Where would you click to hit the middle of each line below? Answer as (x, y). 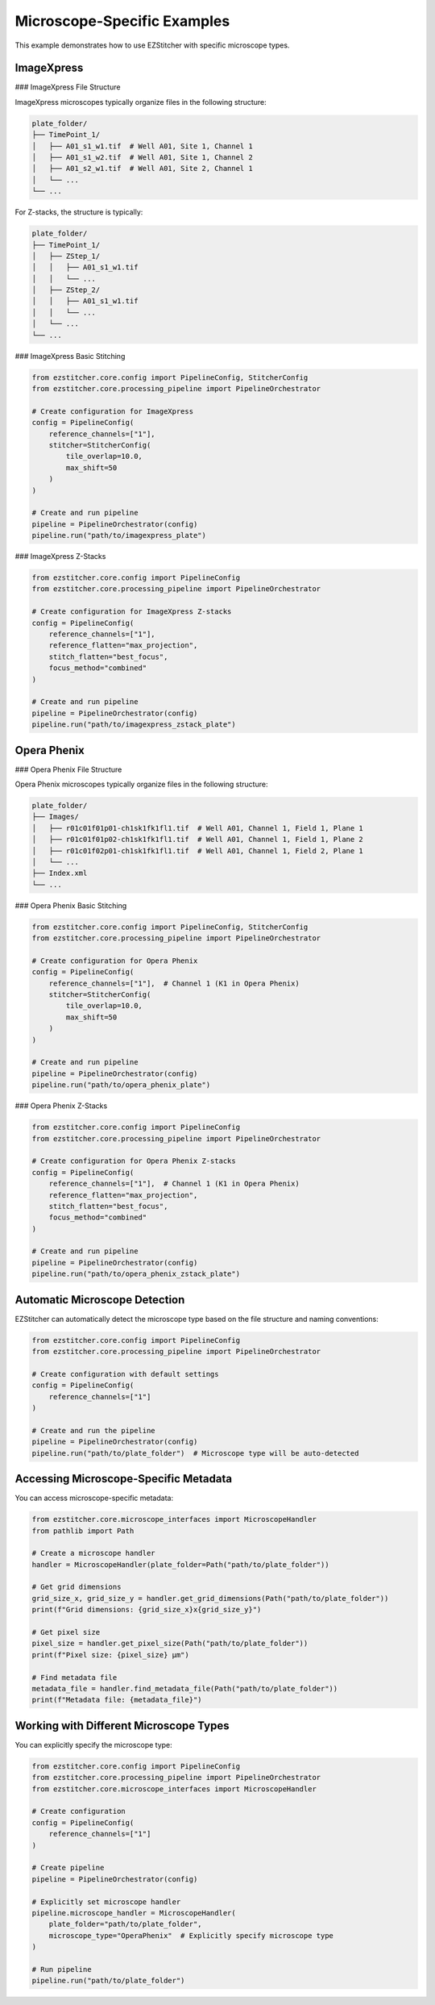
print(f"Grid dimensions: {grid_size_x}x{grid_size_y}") (147, 1610)
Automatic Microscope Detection (100, 1300)
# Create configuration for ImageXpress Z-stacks (132, 612)
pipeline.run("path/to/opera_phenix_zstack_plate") (136, 1274)
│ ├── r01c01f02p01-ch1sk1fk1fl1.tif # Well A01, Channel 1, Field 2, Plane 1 (198, 850)
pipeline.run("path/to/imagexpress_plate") (119, 536)
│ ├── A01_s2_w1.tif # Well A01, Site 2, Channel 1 (142, 169)
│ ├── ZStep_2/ (66, 290)
